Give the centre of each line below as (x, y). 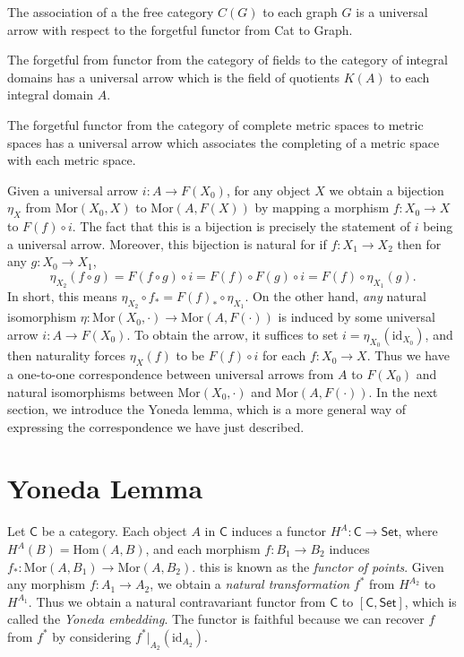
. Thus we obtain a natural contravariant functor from (177, 601)
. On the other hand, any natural (335, 296)
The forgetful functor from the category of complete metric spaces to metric (215, 124)
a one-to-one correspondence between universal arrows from (171, 373)
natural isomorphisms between (90, 391)
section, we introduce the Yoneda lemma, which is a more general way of (207, 409)
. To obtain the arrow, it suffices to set (232, 334)
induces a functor (279, 531)
